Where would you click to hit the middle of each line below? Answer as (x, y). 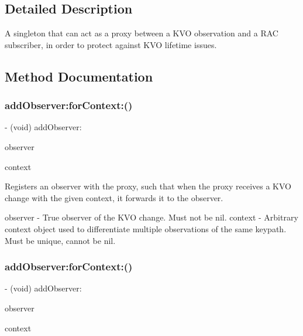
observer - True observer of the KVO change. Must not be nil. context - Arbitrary (151, 217)
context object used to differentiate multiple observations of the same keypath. (146, 228)
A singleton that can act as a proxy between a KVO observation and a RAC (142, 33)
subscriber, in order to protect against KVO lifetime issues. (111, 44)
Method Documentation (79, 76)
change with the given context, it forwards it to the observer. (114, 197)
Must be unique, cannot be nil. (60, 240)
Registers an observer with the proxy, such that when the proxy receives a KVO (148, 186)
